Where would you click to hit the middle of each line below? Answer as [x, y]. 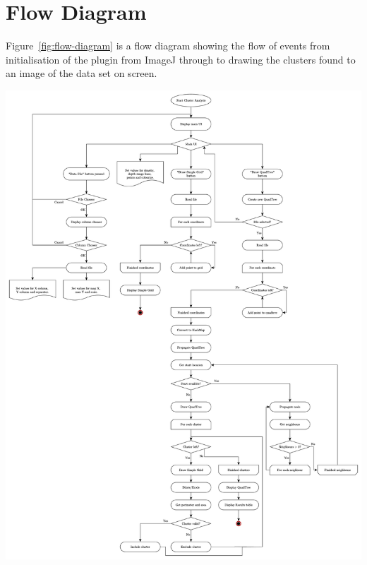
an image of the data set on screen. [82, 73]
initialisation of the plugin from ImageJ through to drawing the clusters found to [181, 59]
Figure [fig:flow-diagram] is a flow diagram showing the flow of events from [168, 46]
